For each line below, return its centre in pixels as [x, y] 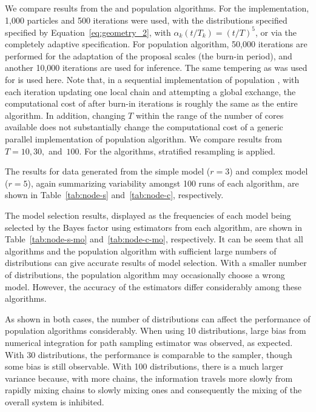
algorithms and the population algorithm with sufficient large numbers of [141, 251]
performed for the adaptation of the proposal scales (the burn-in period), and [149, 55]
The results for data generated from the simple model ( [108, 171]
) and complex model [269, 171]
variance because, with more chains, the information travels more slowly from [149, 378]
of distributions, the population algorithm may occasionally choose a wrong [145, 274]
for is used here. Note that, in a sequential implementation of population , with [152, 80]
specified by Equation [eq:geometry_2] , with [88, 32]
